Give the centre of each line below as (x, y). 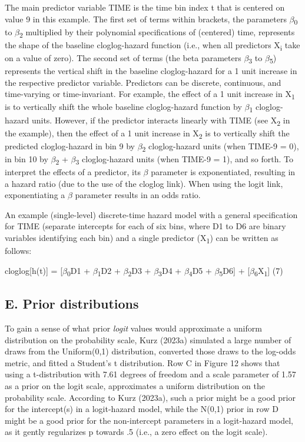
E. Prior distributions (72, 304)
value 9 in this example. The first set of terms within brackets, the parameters (146, 19)
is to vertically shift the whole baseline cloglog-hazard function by (123, 107)
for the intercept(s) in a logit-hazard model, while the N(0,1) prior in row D (142, 409)
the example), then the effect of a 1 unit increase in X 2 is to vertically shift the (147, 133)
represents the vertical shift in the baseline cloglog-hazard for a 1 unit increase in (151, 71)
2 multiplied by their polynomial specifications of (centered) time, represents (157, 32)
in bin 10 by (26, 158)
